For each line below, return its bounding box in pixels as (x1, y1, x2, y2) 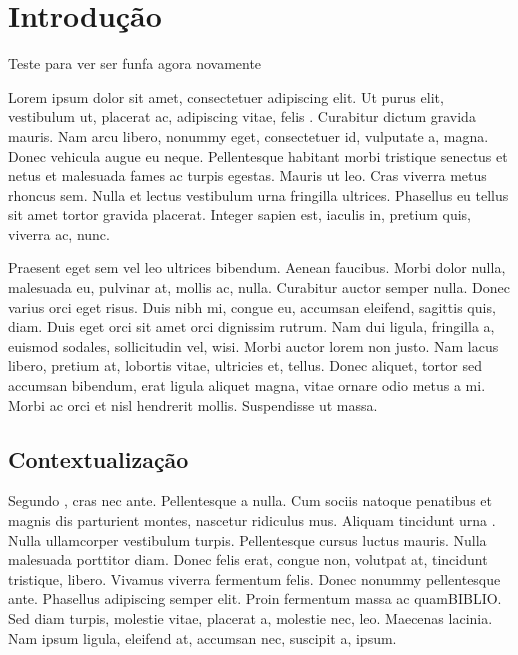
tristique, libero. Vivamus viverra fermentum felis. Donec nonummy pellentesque (8, 568, 501, 589)
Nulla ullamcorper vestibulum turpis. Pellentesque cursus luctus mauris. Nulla (8, 529, 487, 550)
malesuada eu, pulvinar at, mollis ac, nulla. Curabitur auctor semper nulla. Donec (8, 277, 510, 298)
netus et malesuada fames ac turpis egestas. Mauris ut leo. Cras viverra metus (8, 165, 487, 186)
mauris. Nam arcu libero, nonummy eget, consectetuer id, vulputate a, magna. (8, 125, 489, 146)
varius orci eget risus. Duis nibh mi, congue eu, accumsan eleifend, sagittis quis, (8, 296, 496, 317)
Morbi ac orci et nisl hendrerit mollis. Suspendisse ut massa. (8, 394, 378, 415)
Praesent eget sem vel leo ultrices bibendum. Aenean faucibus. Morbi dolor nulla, (8, 257, 506, 278)
